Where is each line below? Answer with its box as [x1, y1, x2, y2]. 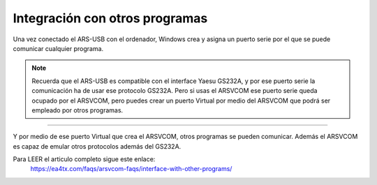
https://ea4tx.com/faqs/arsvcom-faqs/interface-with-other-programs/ [30, 165, 232, 173]
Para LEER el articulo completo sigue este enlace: [13, 155, 156, 163]
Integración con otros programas [13, 10, 208, 26]
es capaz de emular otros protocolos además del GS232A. [13, 142, 182, 150]
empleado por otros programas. [31, 105, 124, 114]
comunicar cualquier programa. [13, 44, 104, 52]
